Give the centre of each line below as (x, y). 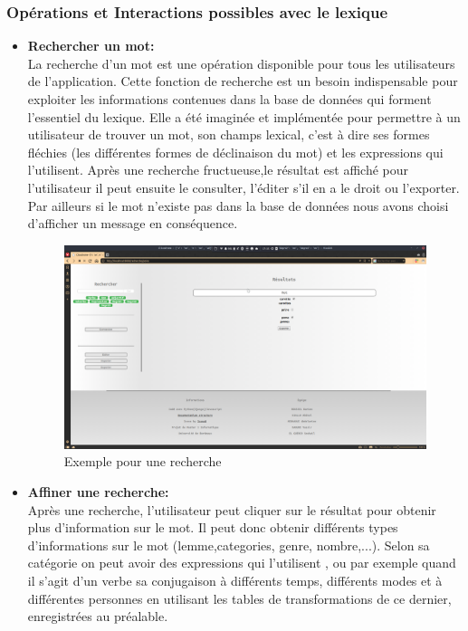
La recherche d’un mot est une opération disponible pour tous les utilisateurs (241, 63)
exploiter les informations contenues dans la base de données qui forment (229, 99)
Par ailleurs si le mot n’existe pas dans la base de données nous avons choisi (238, 205)
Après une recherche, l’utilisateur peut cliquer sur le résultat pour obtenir (232, 509)
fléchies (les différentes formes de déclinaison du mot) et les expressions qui (235, 152)
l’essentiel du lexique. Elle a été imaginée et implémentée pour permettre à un (244, 116)
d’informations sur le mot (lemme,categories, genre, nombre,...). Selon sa (229, 545)
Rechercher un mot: (91, 46)
